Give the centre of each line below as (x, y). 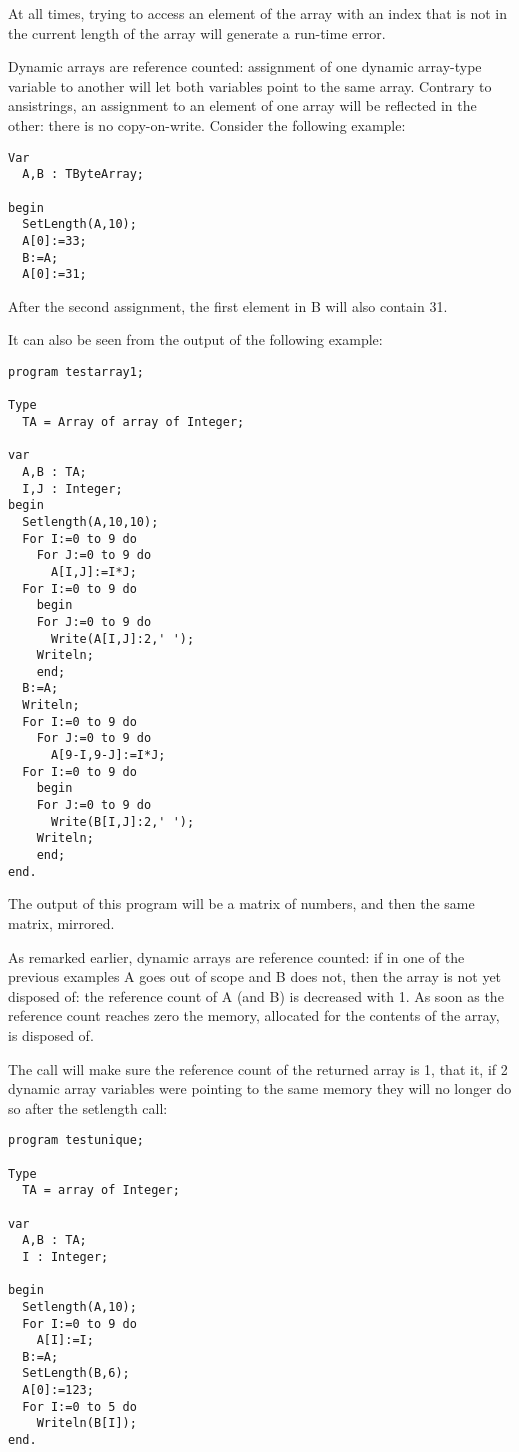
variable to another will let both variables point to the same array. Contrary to (250, 85)
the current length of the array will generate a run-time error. (197, 32)
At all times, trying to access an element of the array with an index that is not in (257, 13)
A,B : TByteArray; (83, 174)
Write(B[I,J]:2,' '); (122, 821)
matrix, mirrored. (61, 922)
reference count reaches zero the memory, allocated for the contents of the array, (254, 1015)
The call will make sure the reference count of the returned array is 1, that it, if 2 (258, 1068)
